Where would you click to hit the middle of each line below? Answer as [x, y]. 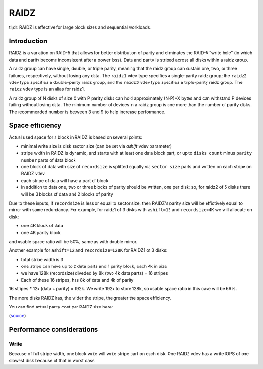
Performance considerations [54, 330]
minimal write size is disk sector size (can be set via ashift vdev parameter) [97, 146]
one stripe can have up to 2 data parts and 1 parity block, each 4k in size [94, 266]
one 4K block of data [42, 226]
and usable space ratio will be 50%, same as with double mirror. [73, 241]
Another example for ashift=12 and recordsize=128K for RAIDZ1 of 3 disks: [88, 250]
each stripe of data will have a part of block [65, 180]
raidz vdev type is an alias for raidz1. [47, 89]
